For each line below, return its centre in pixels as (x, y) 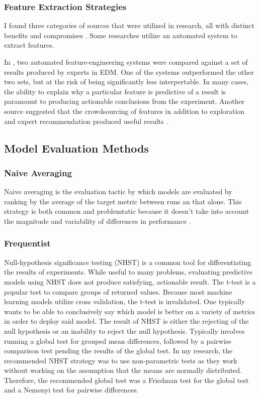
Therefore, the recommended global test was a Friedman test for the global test (126, 380)
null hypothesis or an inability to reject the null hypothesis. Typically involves (124, 330)
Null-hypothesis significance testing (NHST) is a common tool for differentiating (128, 262)
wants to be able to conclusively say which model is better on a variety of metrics (130, 311)
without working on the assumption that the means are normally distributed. (123, 370)
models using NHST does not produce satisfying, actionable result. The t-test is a (130, 281)
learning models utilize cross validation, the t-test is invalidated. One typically (125, 301)
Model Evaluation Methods (76, 148)
